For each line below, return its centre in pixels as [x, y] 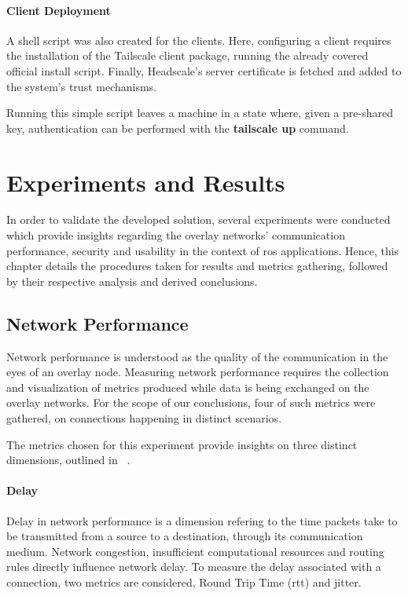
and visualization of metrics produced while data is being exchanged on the [188, 387]
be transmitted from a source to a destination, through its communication [185, 536]
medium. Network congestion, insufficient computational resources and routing [195, 551]
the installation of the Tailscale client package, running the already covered [187, 55]
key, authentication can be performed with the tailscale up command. [178, 128]
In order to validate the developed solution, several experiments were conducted [198, 219]
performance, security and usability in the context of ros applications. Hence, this [203, 250]
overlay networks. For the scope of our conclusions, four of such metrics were [191, 402]
